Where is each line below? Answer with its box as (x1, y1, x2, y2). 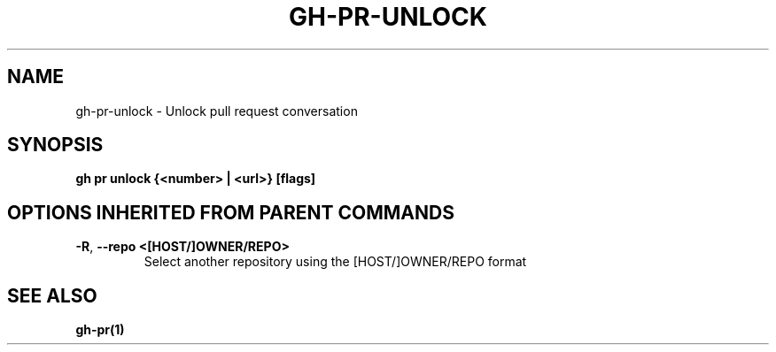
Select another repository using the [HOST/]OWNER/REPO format (144, 254, 527, 270)
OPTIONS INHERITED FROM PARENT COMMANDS (7, 201, 454, 224)
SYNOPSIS (7, 134, 104, 157)
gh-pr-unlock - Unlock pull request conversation (75, 103, 358, 119)
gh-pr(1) (75, 322, 125, 338)
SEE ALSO (7, 284, 97, 307)
